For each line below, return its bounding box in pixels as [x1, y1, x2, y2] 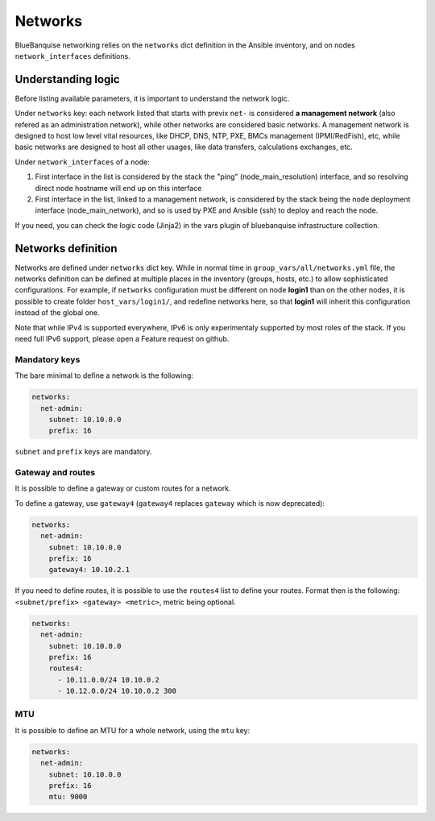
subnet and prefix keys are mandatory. [14, 447, 152, 457]
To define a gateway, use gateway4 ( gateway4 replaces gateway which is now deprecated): [14, 498, 325, 508]
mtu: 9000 [48, 792, 88, 802]
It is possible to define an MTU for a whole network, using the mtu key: [14, 725, 250, 735]
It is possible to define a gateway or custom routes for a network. [14, 483, 231, 493]
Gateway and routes [14, 467, 96, 479]
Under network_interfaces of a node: [14, 157, 151, 167]
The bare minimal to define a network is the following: [14, 371, 193, 380]
